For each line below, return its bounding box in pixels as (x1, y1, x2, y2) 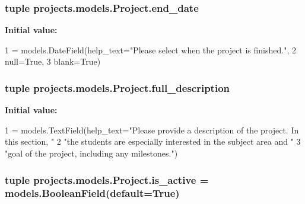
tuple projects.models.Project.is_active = (5, 172, 209, 187)
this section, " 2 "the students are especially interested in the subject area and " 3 (5, 135, 301, 148)
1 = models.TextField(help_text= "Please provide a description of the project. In (5, 123, 299, 136)
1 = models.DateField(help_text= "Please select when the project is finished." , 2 (5, 43, 296, 56)
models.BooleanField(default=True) (5, 186, 180, 200)
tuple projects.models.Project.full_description (5, 80, 230, 95)
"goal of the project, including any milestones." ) (5, 147, 178, 159)
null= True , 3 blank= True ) (5, 55, 101, 68)
